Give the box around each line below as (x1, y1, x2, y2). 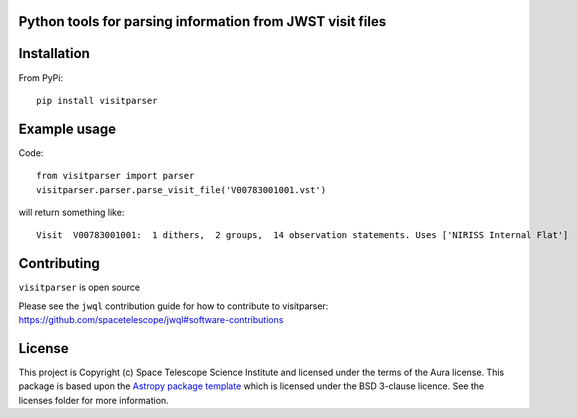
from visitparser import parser (36, 170, 195, 182)
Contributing (18, 255, 100, 272)
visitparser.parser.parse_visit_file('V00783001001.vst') (36, 184, 327, 195)
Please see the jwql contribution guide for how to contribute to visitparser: (18, 300, 329, 312)
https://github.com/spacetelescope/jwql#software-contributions (18, 314, 284, 326)
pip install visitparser (36, 95, 158, 106)
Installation (18, 45, 90, 62)
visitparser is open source (18, 281, 140, 294)
